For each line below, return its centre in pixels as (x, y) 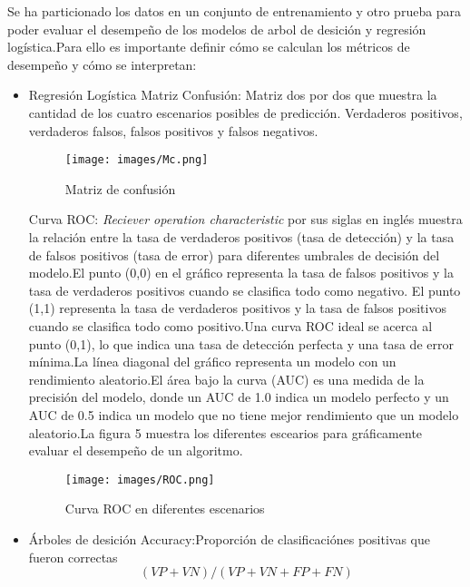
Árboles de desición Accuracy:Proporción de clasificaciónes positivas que (229, 538)
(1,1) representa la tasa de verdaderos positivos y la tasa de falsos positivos (237, 308)
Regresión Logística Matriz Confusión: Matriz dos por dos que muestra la (233, 95)
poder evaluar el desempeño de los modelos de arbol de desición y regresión (217, 29)
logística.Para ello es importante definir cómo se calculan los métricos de (209, 47)
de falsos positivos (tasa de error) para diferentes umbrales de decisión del (234, 254)
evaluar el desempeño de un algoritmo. (136, 450)
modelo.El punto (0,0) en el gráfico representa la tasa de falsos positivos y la (241, 273)
